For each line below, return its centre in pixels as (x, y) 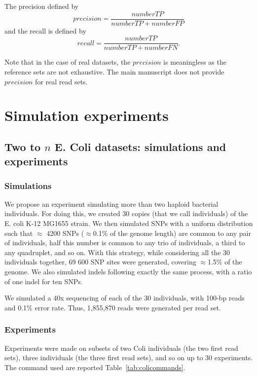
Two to (23, 146)
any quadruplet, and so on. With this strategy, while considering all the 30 (117, 252)
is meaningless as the (195, 62)
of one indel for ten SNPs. (44, 281)
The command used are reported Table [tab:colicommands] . (95, 367)
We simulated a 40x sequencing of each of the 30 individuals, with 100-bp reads (125, 298)
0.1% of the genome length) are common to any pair (172, 233)
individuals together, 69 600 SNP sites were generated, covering (100, 262)
